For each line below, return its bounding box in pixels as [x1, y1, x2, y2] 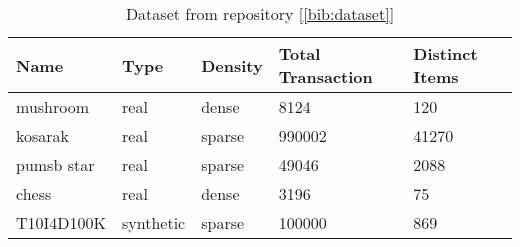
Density [201, 53, 263, 77]
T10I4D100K [16, 211, 107, 234]
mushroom [16, 95, 90, 118]
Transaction [278, 65, 373, 88]
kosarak [16, 124, 70, 147]
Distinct [413, 42, 478, 65]
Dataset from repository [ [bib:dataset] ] [125, 2, 395, 25]
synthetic [122, 211, 186, 234]
